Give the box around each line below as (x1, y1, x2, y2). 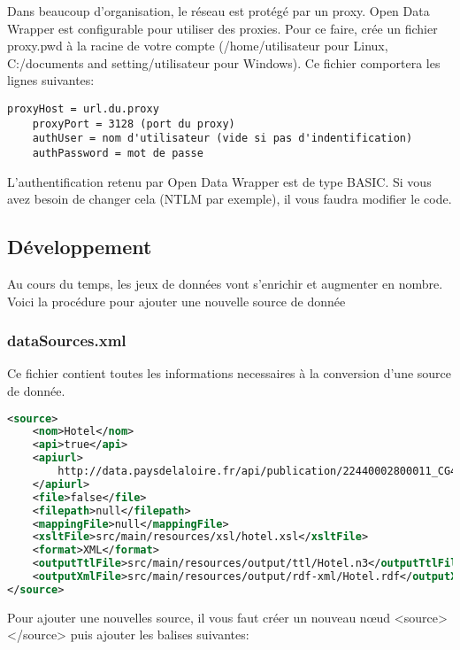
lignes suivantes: (7, 71, 95, 89)
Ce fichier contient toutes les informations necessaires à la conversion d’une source (7, 364, 452, 383)
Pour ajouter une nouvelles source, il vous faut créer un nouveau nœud (7, 607, 391, 626)
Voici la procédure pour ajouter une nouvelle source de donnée (7, 291, 346, 310)
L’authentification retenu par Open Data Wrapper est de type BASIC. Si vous (7, 172, 432, 190)
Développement (7, 233, 152, 260)
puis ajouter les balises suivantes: (70, 625, 249, 644)
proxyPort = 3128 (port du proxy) (32, 117, 235, 130)
